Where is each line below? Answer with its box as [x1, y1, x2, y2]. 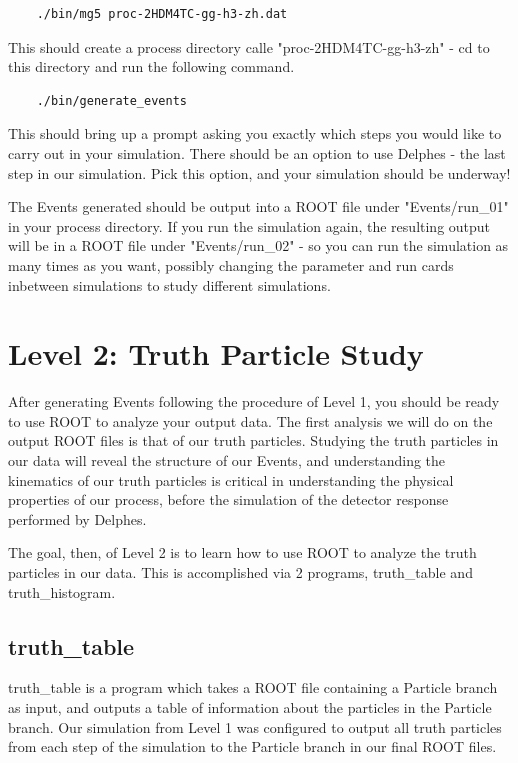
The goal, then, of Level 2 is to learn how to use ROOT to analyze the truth [8, 542, 477, 563]
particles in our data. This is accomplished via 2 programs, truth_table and [8, 562, 473, 582]
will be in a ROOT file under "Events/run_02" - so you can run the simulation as [8, 235, 509, 256]
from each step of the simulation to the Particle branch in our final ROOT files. [8, 736, 497, 757]
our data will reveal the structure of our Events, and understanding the [8, 450, 446, 471]
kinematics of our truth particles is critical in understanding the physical [8, 469, 454, 490]
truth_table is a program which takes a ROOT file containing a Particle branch [8, 677, 498, 698]
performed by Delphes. [8, 508, 147, 529]
